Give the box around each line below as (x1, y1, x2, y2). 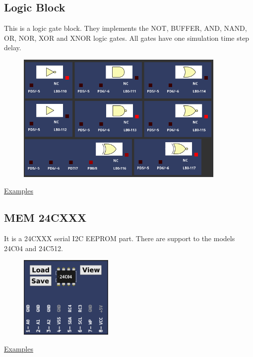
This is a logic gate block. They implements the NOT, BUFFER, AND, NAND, (4, 23, 247, 33)
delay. (4, 42, 21, 53)
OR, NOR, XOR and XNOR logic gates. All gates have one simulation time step (4, 32, 250, 43)
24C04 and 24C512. (4, 243, 63, 253)
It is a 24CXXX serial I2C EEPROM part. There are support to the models (4, 233, 235, 244)
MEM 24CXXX (4, 210, 87, 225)
